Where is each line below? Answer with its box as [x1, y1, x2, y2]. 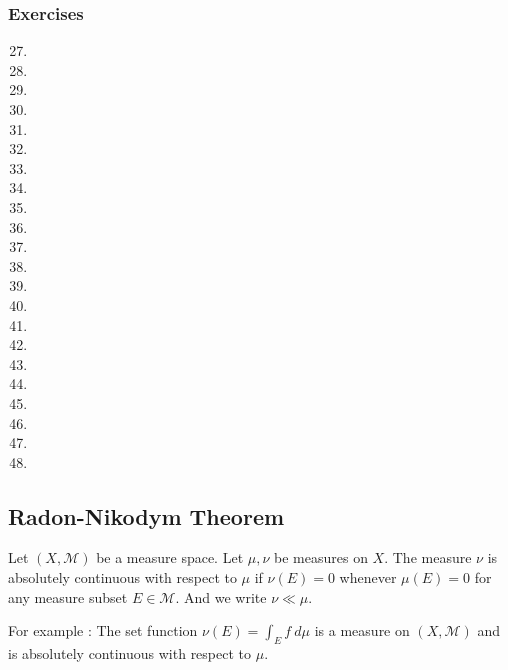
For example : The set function [8, 620, 198, 641]
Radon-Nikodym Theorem [8, 500, 285, 531]
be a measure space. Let [96, 547, 244, 568]
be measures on [274, 547, 368, 568]
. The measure [384, 547, 472, 568]
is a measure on [314, 620, 410, 641]
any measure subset [8, 586, 128, 607]
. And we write [175, 586, 267, 607]
